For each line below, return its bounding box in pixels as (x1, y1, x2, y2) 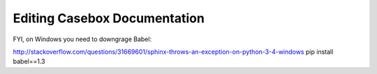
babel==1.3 (13, 57, 45, 66)
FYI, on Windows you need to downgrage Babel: (13, 35, 152, 43)
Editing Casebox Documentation (13, 10, 205, 26)
